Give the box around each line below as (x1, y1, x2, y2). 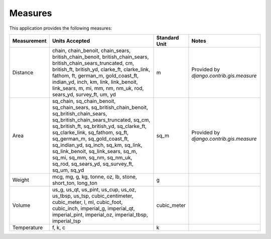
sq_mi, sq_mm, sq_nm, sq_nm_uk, (52, 154, 132, 161)
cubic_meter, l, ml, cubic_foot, (52, 198, 123, 205)
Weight (12, 176, 30, 183)
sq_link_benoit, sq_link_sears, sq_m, (52, 148, 138, 155)
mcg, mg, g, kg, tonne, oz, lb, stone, (52, 173, 138, 180)
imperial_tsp (52, 217, 81, 224)
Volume (12, 201, 31, 208)
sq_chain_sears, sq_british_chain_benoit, (52, 103, 148, 110)
